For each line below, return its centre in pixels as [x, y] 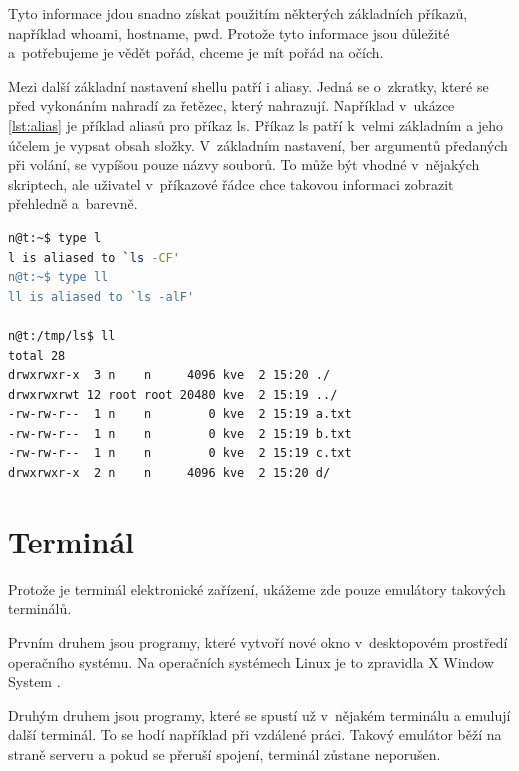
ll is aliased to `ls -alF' [101, 296]
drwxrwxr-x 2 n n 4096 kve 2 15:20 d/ [169, 473]
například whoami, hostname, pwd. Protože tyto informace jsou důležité [229, 32]
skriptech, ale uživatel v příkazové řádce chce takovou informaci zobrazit [231, 183]
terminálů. [40, 608]
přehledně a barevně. [73, 203]
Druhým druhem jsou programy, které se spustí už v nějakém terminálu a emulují [259, 714]
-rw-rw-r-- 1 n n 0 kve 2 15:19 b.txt [180, 433]
